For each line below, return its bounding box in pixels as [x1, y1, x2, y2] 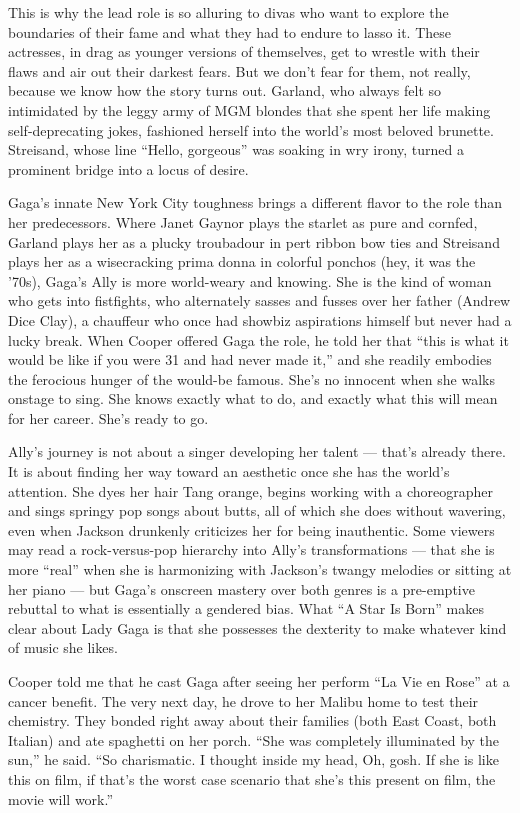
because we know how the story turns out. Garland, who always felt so [8, 80, 442, 101]
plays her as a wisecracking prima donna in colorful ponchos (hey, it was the [8, 251, 476, 272]
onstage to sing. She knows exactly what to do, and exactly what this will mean [8, 388, 498, 409]
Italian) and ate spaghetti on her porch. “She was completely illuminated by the [8, 729, 500, 750]
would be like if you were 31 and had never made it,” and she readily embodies [8, 349, 492, 370]
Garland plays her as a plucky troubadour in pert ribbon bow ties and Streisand [8, 231, 500, 252]
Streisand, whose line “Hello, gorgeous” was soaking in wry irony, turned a [8, 139, 464, 160]
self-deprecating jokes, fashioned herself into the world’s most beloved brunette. [8, 119, 494, 140]
